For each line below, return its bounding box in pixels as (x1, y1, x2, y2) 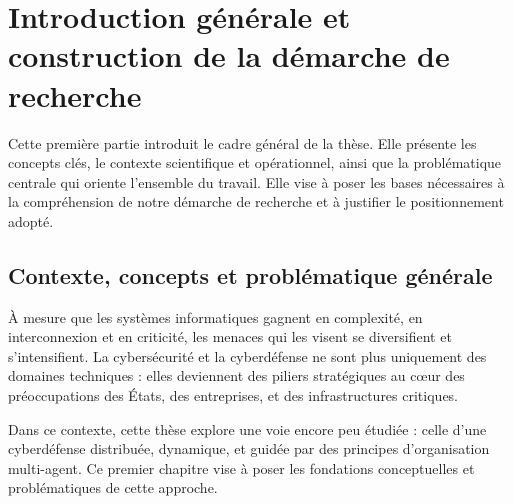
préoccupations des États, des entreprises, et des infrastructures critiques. (8, 385, 459, 406)
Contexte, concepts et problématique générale (8, 259, 493, 290)
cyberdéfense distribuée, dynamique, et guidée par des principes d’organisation (8, 438, 490, 459)
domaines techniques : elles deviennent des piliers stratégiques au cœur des (8, 365, 465, 386)
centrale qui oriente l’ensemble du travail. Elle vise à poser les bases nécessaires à (8, 171, 505, 192)
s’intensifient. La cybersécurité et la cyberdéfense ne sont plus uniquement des (8, 345, 487, 366)
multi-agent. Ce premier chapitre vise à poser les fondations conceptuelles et (8, 457, 475, 478)
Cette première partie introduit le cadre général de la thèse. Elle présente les (8, 132, 477, 153)
